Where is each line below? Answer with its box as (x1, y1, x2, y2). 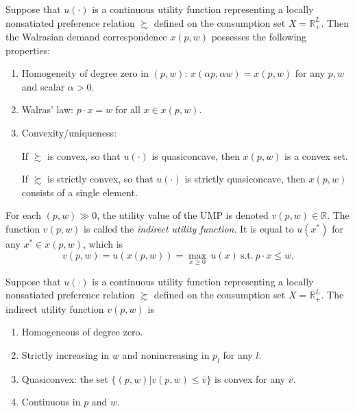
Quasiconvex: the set (21, 371, 108, 386)
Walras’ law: (21, 102, 73, 117)
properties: (5, 43, 51, 57)
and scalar (21, 79, 65, 93)
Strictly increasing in (21, 348, 110, 362)
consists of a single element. (21, 185, 138, 199)
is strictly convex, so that (47, 172, 154, 186)
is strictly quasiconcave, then (184, 172, 306, 186)
